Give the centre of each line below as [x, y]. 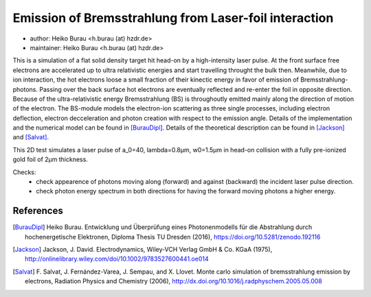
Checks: [24, 172]
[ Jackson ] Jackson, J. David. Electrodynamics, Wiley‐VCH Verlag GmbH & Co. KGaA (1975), [143, 250]
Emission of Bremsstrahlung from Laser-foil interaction [173, 18]
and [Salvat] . [31, 137]
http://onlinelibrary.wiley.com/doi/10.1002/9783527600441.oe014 [117, 259]
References [38, 211]
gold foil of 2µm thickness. [50, 159]
